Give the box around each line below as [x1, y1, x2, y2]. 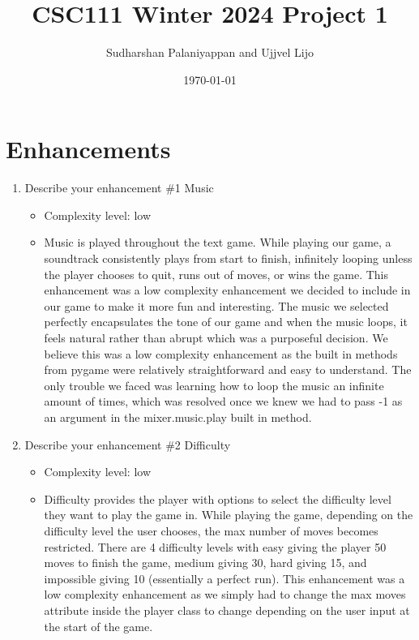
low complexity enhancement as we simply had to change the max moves [44, 586, 406, 603]
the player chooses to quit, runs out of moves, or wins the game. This [44, 265, 389, 282]
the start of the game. [44, 617, 153, 634]
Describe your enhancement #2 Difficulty [24, 436, 231, 453]
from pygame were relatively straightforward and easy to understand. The [44, 361, 412, 378]
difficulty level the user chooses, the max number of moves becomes [44, 522, 378, 539]
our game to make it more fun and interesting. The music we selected [44, 297, 389, 314]
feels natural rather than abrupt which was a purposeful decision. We [44, 329, 388, 346]
